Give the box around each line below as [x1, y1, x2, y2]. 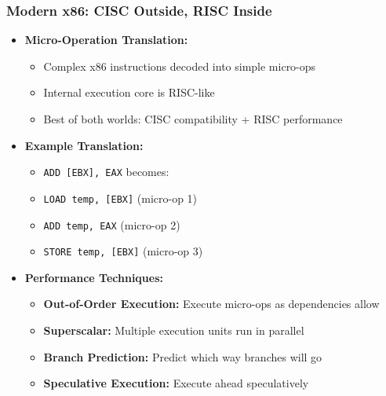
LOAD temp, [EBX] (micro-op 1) [43, 189, 198, 206]
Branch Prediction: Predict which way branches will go [43, 348, 322, 365]
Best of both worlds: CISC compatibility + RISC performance [43, 111, 343, 126]
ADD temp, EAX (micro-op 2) [43, 216, 180, 233]
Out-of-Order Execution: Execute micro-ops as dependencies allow [43, 295, 380, 312]
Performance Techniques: [24, 269, 163, 285]
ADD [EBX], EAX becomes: [43, 163, 169, 180]
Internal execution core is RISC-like [43, 84, 215, 101]
